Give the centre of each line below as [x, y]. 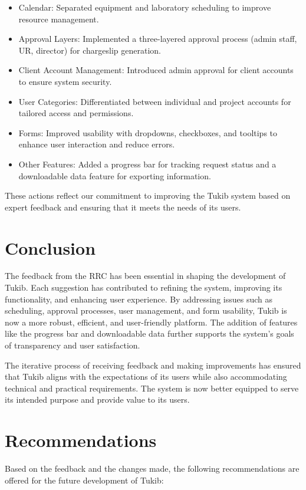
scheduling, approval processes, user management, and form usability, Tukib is [146, 310]
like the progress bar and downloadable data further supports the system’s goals [149, 333]
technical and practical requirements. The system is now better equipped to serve [152, 388]
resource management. [59, 19]
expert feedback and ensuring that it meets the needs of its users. [123, 207]
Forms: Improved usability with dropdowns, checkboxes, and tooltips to [148, 132]
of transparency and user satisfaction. [73, 345]
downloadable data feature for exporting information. [115, 175]
